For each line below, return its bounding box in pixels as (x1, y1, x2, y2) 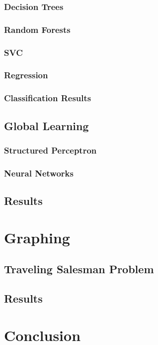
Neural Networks (4, 167, 74, 179)
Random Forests (4, 23, 71, 35)
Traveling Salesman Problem (4, 261, 154, 277)
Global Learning (4, 118, 89, 133)
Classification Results (4, 92, 91, 104)
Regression (4, 69, 48, 81)
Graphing (4, 227, 70, 247)
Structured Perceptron (4, 144, 97, 156)
